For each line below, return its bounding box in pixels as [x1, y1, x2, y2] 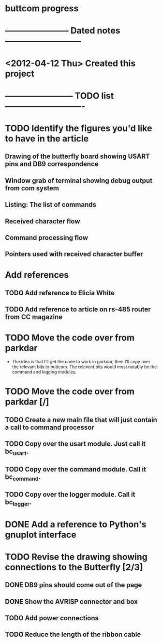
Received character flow [5, 217, 80, 225]
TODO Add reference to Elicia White [5, 288, 115, 297]
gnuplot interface [5, 529, 76, 540]
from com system [5, 184, 59, 192]
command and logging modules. [12, 369, 76, 375]
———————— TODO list [5, 90, 114, 101]
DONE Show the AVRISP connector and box [5, 597, 138, 606]
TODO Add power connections [5, 614, 99, 622]
